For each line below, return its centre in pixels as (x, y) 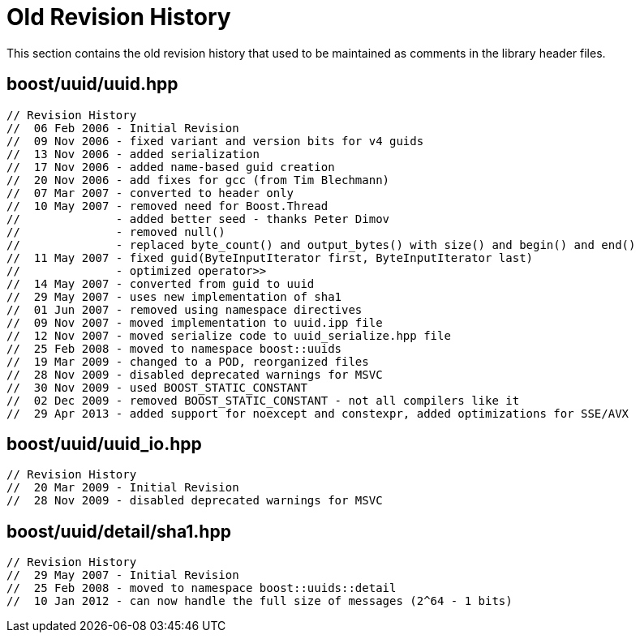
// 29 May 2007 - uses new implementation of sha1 (174, 296)
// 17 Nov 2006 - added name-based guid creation (171, 167)
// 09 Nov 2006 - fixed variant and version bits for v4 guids (215, 141)
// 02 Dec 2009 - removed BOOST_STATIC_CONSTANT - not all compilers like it (263, 400)
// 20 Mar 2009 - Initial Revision (123, 488)
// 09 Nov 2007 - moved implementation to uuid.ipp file (195, 322)
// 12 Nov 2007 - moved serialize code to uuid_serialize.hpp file (229, 335)
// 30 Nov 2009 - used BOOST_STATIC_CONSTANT (157, 387)
